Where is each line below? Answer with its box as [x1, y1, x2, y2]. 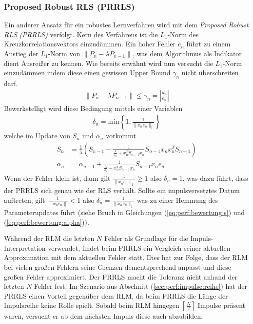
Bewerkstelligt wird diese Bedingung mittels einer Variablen [4, 103, 183, 113]
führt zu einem [186, 39, 231, 49]
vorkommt [106, 130, 136, 141]
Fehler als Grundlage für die [104, 233, 188, 243]
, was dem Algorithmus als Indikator [132, 48, 242, 58]
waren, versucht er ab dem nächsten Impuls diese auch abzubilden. [4, 311, 203, 321]
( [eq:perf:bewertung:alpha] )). [4, 216, 89, 227]
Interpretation [4, 242, 46, 253]
